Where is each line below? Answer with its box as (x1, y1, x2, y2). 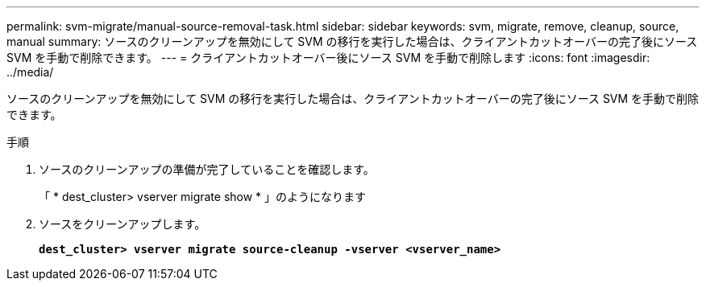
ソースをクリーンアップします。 (39, 217, 206, 231)
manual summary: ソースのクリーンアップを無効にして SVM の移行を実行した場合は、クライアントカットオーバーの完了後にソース (6, 35, 698, 48)
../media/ (6, 65, 54, 79)
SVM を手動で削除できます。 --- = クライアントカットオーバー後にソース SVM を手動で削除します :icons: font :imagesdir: (6, 51, 650, 64)
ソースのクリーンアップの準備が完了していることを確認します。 (39, 162, 375, 176)
